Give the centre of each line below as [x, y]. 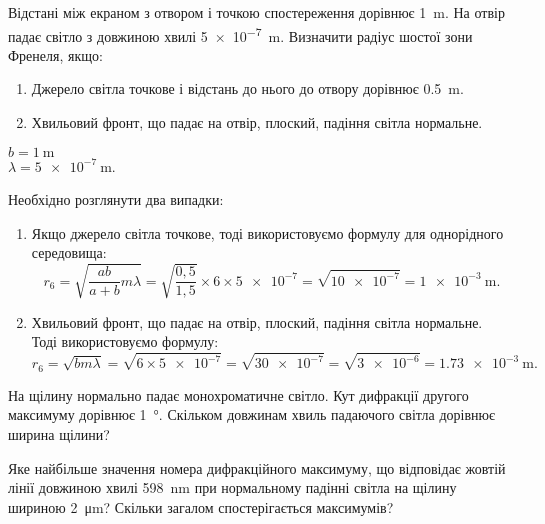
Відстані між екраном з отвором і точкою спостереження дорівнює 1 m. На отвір [256, 12]
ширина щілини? [59, 434]
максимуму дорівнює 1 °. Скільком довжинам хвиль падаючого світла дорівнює [251, 414]
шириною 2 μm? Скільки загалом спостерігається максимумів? [201, 506]
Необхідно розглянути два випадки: [116, 199]
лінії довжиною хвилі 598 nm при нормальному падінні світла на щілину [232, 487]
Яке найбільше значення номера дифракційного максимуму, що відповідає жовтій [257, 467]
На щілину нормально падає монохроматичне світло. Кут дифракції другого [238, 394]
